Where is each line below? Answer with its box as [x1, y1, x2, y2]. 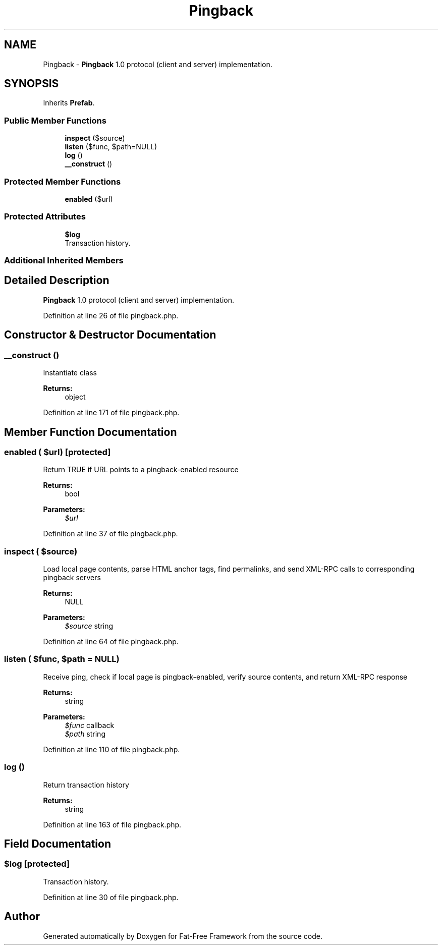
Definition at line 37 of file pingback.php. [43, 529, 178, 538]
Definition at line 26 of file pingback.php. [43, 311, 179, 320]
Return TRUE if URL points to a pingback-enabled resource [43, 465, 239, 474]
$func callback [65, 720, 115, 730]
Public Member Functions [4, 115, 106, 126]
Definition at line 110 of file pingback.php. [43, 745, 180, 754]
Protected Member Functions [4, 176, 121, 187]
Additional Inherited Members [4, 255, 124, 266]
